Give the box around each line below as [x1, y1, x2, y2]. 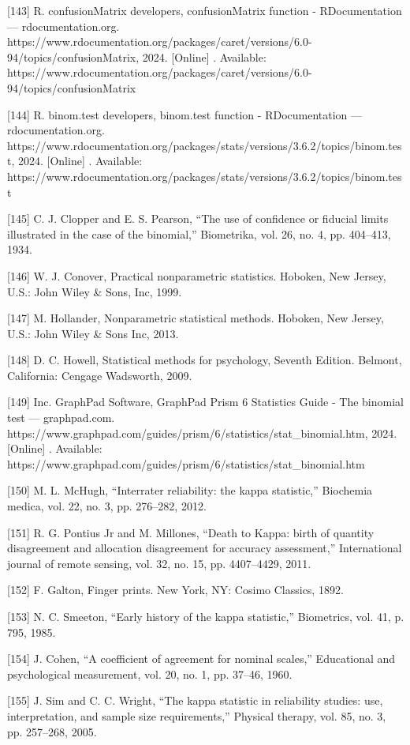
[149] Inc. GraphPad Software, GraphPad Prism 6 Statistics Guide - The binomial [7, 393, 404, 410]
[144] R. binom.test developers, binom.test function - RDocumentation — [7, 106, 363, 122]
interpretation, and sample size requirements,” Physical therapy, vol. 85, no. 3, [7, 707, 386, 724]
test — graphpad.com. [7, 409, 115, 426]
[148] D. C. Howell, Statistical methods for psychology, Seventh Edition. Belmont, [7, 352, 402, 368]
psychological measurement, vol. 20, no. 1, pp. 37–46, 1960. [7, 665, 293, 682]
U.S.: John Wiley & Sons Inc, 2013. [7, 325, 179, 341]
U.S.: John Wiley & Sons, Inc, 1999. [7, 283, 182, 299]
